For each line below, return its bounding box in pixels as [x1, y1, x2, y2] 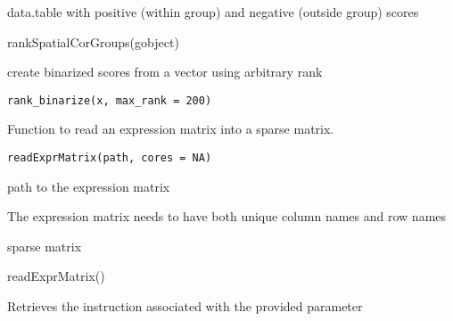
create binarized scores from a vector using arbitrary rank [7, 62, 323, 81]
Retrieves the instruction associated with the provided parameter [7, 297, 363, 316]
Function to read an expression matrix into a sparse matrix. [7, 119, 334, 138]
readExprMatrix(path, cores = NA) [7, 152, 212, 165]
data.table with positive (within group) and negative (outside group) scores [7, 3, 419, 21]
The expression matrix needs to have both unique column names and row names [7, 207, 447, 226]
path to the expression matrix [7, 177, 170, 195]
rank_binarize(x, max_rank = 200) [7, 94, 212, 107]
